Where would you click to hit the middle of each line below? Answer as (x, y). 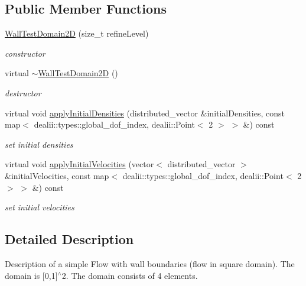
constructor (25, 53)
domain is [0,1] (31, 275)
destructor (23, 92)
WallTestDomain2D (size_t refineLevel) (77, 33)
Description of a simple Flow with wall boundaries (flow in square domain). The (150, 263)
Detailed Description (69, 239)
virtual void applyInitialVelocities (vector (79, 164)
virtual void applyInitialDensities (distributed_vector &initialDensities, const (145, 113)
